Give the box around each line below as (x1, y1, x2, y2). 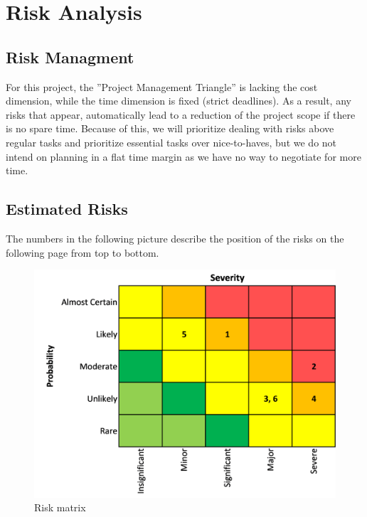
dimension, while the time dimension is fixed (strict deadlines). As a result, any (6, 93, 351, 108)
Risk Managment (6, 46, 134, 68)
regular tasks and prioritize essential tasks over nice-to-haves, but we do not (6, 134, 337, 149)
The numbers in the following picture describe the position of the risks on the (6, 230, 344, 245)
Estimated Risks (6, 198, 128, 220)
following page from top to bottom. (6, 245, 159, 260)
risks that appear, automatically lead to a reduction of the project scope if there (6, 107, 356, 122)
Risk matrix (34, 500, 86, 515)
